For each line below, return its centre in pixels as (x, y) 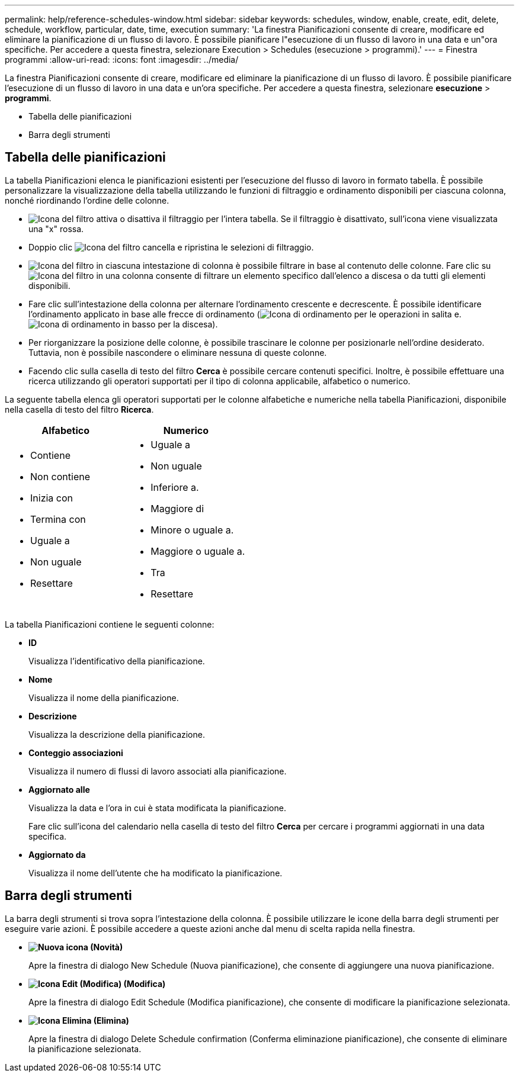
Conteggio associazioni (76, 753)
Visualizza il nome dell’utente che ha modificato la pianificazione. (156, 873)
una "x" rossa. (56, 229)
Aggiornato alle (59, 789)
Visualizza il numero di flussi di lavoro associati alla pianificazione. (158, 771)
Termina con (58, 519)
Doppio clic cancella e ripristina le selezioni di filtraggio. (171, 247)
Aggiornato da (57, 854)
